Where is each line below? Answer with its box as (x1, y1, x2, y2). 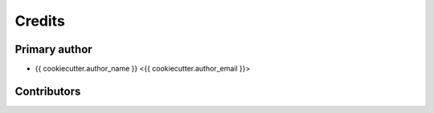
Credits (14, 12, 66, 30)
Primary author (14, 42, 92, 56)
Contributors (14, 84, 81, 98)
